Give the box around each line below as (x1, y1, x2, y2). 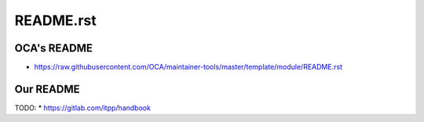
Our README (14, 82, 80, 95)
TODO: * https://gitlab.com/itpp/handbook (14, 102, 151, 113)
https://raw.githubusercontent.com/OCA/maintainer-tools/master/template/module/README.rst (34, 63, 343, 72)
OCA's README (14, 41, 93, 55)
